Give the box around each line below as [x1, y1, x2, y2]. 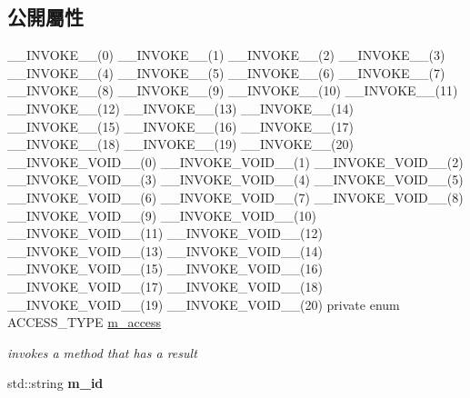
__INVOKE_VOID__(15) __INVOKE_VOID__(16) [7, 259, 323, 278]
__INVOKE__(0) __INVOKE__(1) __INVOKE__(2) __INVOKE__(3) [7, 45, 445, 65]
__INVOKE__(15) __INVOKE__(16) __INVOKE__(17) [7, 116, 354, 135]
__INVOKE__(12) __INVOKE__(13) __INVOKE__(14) [7, 98, 354, 117]
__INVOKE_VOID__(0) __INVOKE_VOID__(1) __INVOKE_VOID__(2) [7, 152, 464, 171]
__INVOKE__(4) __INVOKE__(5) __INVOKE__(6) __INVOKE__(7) [7, 63, 445, 82]
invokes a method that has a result [7, 343, 197, 362]
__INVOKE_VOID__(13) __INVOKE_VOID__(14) [7, 241, 323, 260]
